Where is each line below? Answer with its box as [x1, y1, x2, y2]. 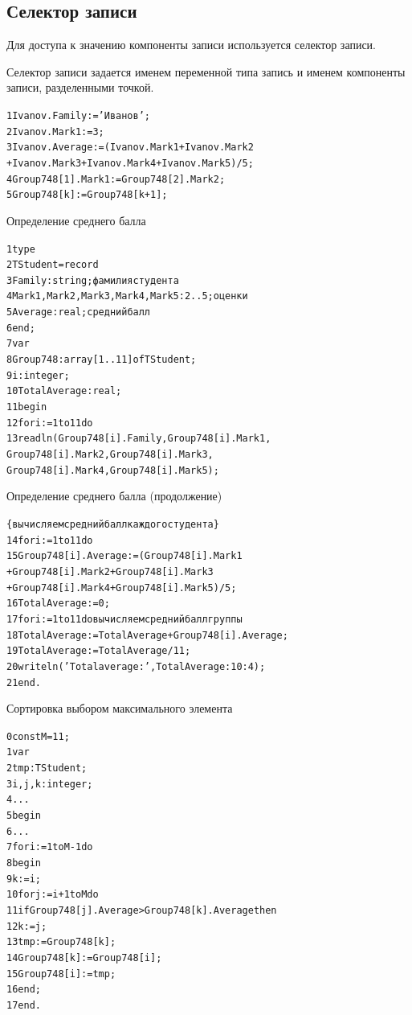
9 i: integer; [6, 369, 70, 381]
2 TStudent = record [6, 259, 99, 271]
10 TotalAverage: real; [6, 385, 122, 397]
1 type [6, 243, 35, 255]
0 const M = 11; [6, 730, 70, 742]
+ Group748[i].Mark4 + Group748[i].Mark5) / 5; [6, 581, 237, 594]
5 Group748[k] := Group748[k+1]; [6, 189, 168, 201]
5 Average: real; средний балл [6, 306, 151, 318]
